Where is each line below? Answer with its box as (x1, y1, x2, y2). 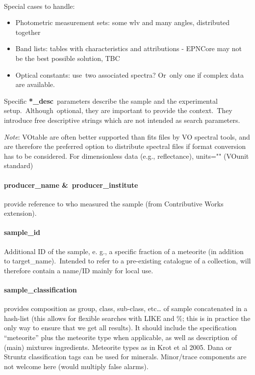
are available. (15, 79, 55, 89)
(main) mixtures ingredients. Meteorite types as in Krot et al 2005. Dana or (4, 342, 232, 352)
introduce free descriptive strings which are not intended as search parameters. (4, 115, 240, 125)
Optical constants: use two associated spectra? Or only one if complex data (15, 69, 244, 80)
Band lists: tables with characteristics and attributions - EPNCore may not (15, 43, 242, 54)
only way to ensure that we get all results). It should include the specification (4, 322, 237, 333)
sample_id (4, 227, 40, 237)
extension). (4, 208, 37, 218)
